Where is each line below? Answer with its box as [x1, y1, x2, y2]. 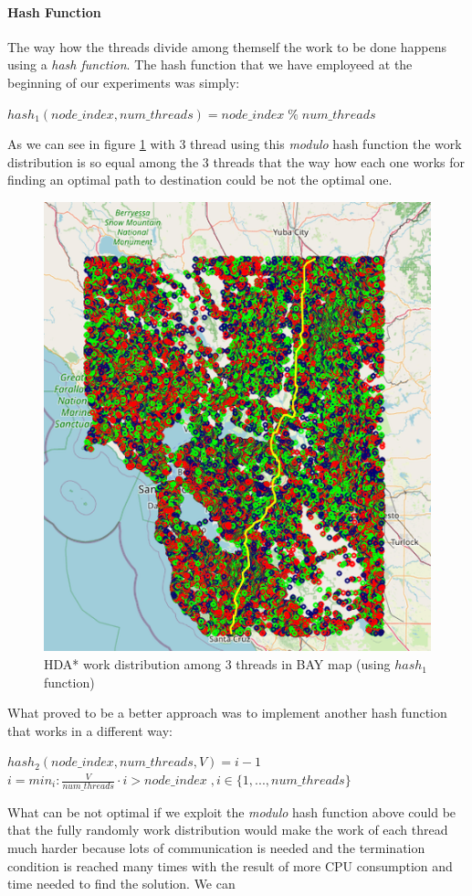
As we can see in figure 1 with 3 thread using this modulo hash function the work [7, 134, 462, 154]
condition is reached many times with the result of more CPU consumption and [7, 856, 453, 875]
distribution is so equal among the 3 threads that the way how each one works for [7, 152, 466, 171]
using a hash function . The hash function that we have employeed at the [7, 55, 413, 74]
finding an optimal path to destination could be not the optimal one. [7, 170, 393, 189]
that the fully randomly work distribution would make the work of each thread [7, 820, 448, 839]
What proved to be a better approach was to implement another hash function [7, 703, 447, 722]
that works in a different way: [7, 720, 173, 740]
